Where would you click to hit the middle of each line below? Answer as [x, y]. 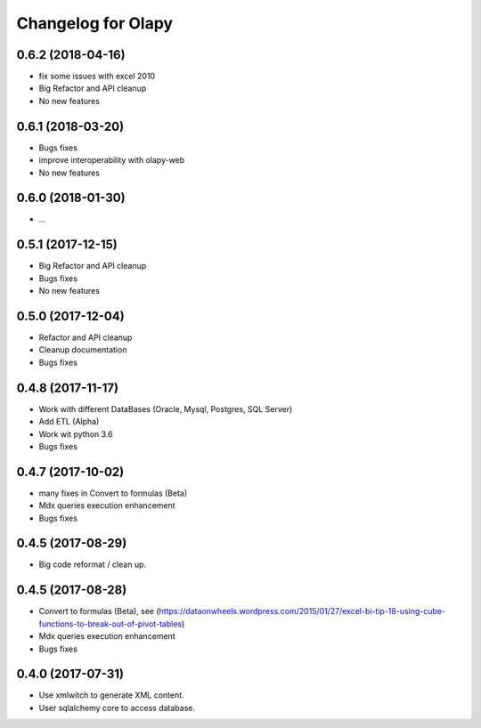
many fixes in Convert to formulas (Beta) [113, 493]
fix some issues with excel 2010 [97, 77]
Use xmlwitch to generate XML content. [111, 695]
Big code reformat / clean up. [93, 564]
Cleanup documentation [83, 350]
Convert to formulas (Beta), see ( [99, 611]
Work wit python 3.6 [76, 434]
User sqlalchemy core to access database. [117, 708]
